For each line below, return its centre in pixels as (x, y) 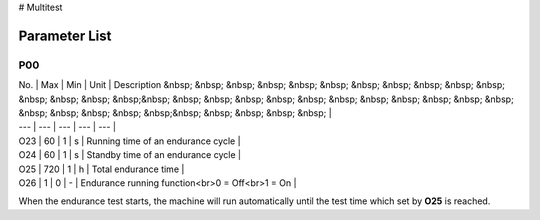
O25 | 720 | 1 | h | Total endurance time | (101, 169)
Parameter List (65, 35)
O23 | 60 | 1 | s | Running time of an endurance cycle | (129, 141)
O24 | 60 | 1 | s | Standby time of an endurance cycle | (130, 155)
